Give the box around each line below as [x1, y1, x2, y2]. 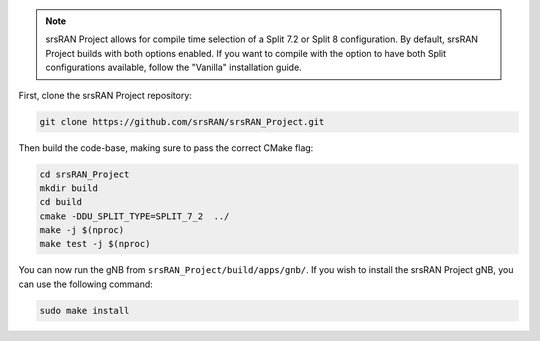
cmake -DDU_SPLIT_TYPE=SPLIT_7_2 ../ [39, 210, 230, 222]
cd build [39, 196, 83, 208]
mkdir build [39, 182, 99, 194]
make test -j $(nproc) [39, 238, 151, 250]
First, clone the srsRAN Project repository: [18, 89, 192, 101]
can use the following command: [18, 278, 154, 290]
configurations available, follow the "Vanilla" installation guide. [45, 61, 302, 74]
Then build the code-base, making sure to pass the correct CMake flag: [18, 141, 314, 154]
